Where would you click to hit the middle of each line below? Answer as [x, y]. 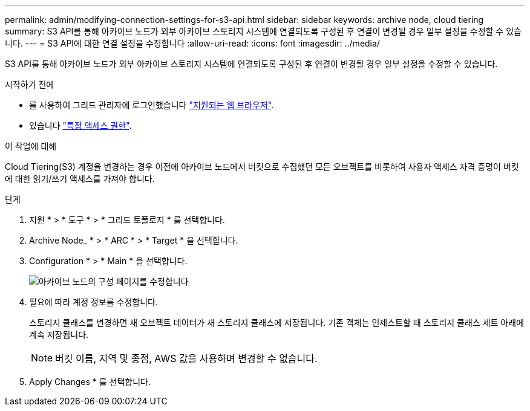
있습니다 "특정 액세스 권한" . [80, 125]
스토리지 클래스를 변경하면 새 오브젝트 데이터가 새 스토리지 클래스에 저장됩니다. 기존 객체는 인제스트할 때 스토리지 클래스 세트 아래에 [277, 322]
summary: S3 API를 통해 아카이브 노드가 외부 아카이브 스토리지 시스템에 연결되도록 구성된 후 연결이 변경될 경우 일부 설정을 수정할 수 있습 [263, 31]
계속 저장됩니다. [59, 335]
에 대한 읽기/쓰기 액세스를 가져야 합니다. [80, 179]
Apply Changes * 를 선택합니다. [90, 382]
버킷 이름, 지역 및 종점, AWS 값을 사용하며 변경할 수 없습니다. [186, 358]
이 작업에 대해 [31, 146]
